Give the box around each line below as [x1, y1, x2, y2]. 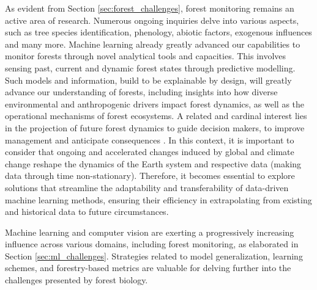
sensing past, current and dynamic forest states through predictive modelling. [5, 61, 296, 74]
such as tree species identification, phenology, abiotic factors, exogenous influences [5, 26, 312, 38]
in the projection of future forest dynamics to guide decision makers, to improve [5, 121, 305, 134]
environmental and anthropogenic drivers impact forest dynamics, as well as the [5, 97, 305, 110]
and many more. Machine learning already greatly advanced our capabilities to [5, 37, 300, 50]
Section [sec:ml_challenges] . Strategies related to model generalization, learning [5, 249, 303, 262]
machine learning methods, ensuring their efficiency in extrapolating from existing [5, 193, 312, 206]
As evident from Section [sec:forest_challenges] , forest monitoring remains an [5, 2, 294, 14]
